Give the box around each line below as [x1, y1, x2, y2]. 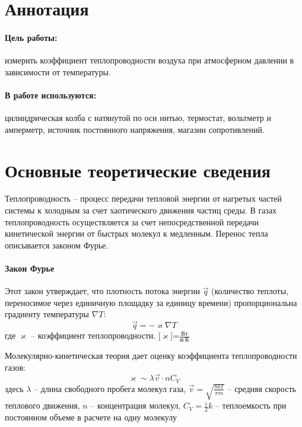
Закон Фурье [5, 262, 55, 275]
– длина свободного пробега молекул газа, [34, 382, 186, 394]
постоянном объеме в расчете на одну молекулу [5, 411, 177, 423]
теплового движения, [5, 399, 80, 412]
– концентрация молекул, [90, 399, 181, 412]
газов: [5, 361, 26, 373]
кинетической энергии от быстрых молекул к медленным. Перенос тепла [5, 227, 268, 240]
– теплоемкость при [215, 399, 287, 412]
